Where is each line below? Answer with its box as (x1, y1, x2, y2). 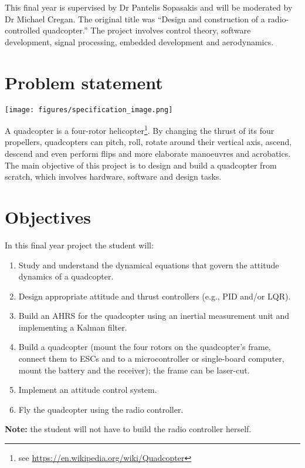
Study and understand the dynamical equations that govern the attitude (18, 258, 279, 271)
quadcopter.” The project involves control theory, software (42, 24, 251, 36)
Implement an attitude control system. (18, 383, 157, 396)
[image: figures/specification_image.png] (5, 105, 173, 114)
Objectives (5, 204, 91, 228)
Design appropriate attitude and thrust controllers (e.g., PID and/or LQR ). (18, 289, 291, 302)
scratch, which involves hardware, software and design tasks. (5, 170, 222, 183)
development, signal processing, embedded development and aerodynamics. (5, 35, 274, 48)
